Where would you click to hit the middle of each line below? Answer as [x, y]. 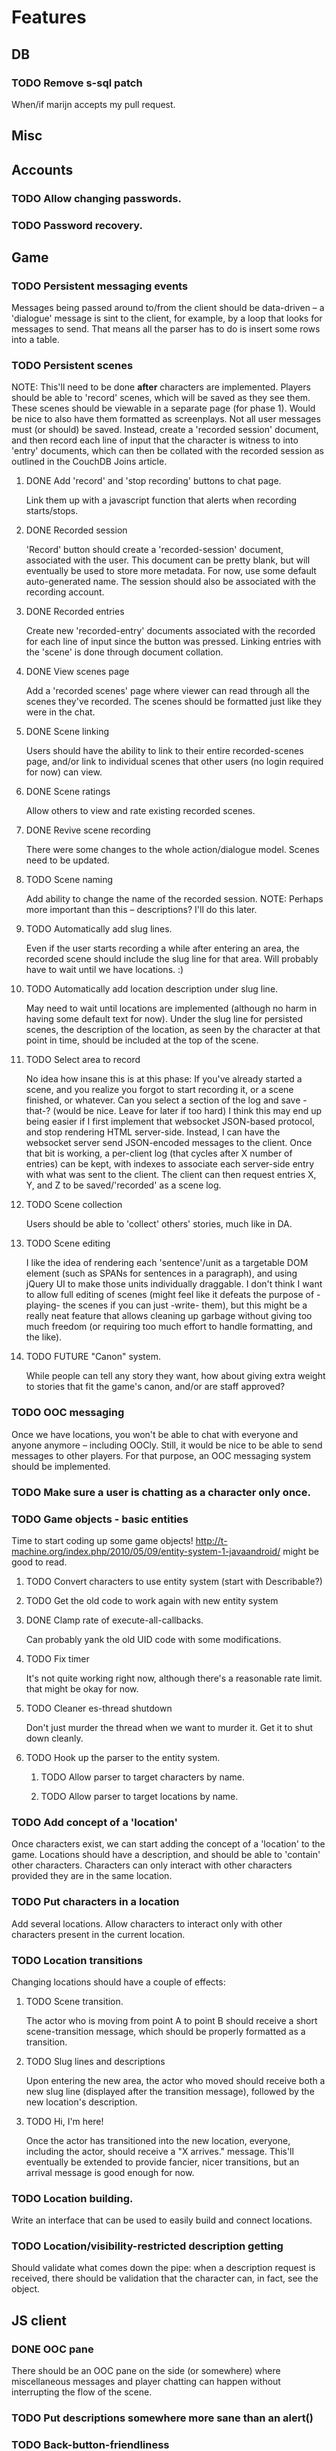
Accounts [42, 169]
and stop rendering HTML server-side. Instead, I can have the [153, 1132]
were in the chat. [60, 712]
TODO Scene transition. [74, 2001]
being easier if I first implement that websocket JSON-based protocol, [170, 1122]
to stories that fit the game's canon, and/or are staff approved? [155, 1387]
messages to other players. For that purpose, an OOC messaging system [161, 1455]
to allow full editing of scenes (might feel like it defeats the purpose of [170, 1295]
